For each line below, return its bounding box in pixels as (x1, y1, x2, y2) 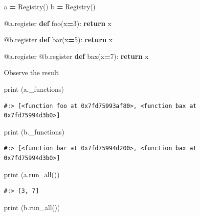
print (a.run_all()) (4, 169, 60, 179)
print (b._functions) (4, 126, 65, 136)
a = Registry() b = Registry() (4, 1, 96, 11)
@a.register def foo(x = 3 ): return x (4, 18, 111, 28)
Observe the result (4, 67, 59, 78)
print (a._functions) (4, 83, 64, 94)
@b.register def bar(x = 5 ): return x (4, 34, 112, 45)
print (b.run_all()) (4, 202, 60, 212)
